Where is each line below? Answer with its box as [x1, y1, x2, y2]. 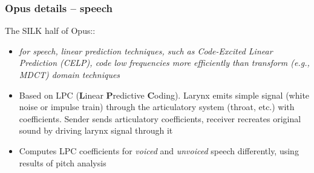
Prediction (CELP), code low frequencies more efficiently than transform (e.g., [19, 56, 310, 69]
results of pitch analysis [19, 156, 106, 169]
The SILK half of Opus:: [5, 24, 96, 37]
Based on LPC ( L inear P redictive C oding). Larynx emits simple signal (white [19, 88, 310, 101]
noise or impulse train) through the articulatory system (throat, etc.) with [19, 100, 295, 113]
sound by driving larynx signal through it [19, 124, 173, 137]
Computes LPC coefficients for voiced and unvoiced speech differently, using [19, 144, 299, 157]
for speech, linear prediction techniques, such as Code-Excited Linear [19, 44, 273, 57]
